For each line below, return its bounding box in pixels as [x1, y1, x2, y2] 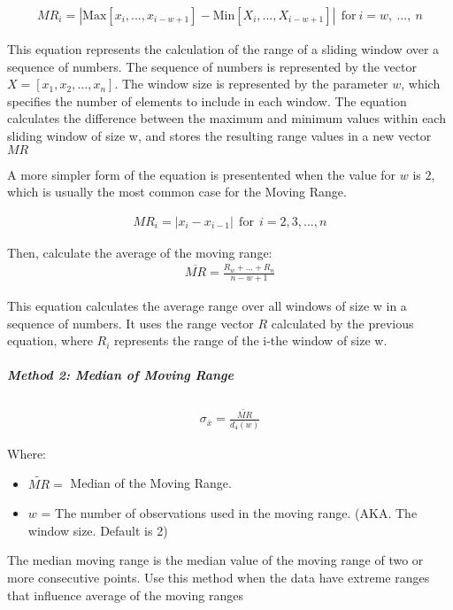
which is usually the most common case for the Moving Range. [7, 182, 347, 201]
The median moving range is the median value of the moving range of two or [7, 551, 424, 569]
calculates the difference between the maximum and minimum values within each [7, 109, 446, 127]
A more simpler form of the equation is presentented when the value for [7, 165, 396, 183]
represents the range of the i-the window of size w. [114, 331, 388, 350]
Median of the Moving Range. [70, 474, 232, 492]
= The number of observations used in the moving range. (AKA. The [41, 504, 418, 522]
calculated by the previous [271, 313, 414, 332]
